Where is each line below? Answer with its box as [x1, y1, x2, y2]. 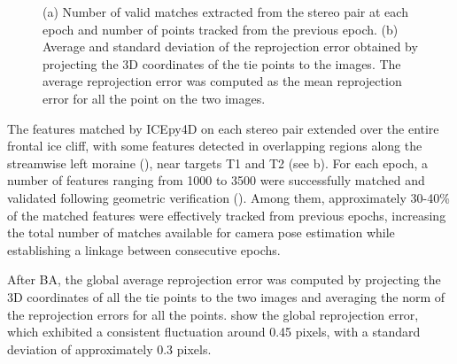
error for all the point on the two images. [43, 89, 266, 107]
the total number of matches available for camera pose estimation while [7, 223, 395, 242]
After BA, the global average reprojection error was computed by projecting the [7, 270, 441, 289]
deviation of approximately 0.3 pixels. [7, 339, 212, 358]
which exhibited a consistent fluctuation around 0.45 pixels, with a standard [7, 322, 421, 341]
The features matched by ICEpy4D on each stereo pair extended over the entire [7, 119, 439, 137]
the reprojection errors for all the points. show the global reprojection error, [7, 305, 419, 323]
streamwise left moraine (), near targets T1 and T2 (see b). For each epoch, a [7, 153, 429, 172]
